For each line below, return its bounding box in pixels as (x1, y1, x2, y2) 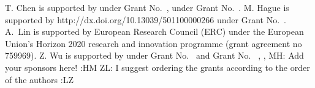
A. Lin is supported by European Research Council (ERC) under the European (5, 25, 304, 38)
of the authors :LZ (5, 73, 74, 86)
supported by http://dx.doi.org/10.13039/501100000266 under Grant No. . (5, 13, 286, 26)
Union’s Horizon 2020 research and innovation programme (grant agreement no (5, 37, 302, 50)
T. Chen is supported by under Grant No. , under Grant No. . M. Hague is (5, 1, 289, 13)
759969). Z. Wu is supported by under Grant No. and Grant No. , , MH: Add (5, 49, 304, 62)
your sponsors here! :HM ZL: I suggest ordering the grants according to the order (5, 61, 310, 73)
